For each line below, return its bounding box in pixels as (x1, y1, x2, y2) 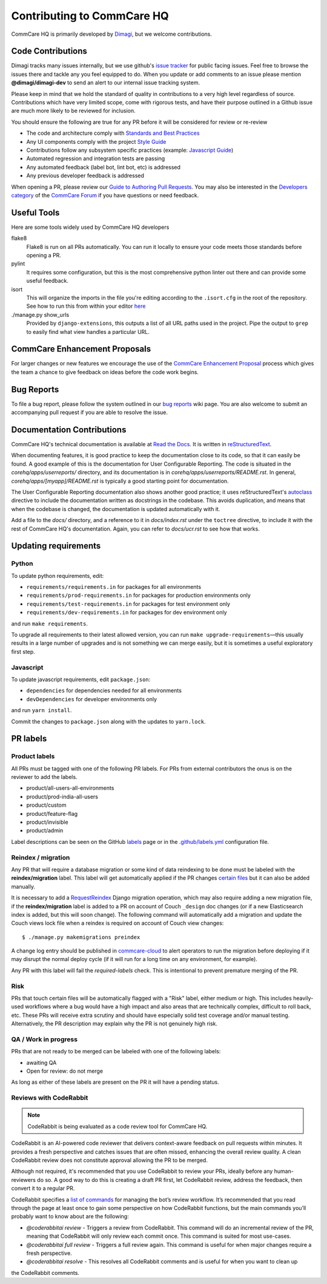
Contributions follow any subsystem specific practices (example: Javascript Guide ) (26, 146, 234, 154)
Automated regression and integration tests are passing (26, 155, 165, 162)
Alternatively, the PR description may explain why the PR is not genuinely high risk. (11, 1020, 218, 1027)
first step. (11, 648, 36, 655)
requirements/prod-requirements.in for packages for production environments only (26, 592, 251, 599)
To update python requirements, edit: (11, 572, 104, 579)
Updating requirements (11, 541, 101, 551)
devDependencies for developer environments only (26, 695, 157, 702)
